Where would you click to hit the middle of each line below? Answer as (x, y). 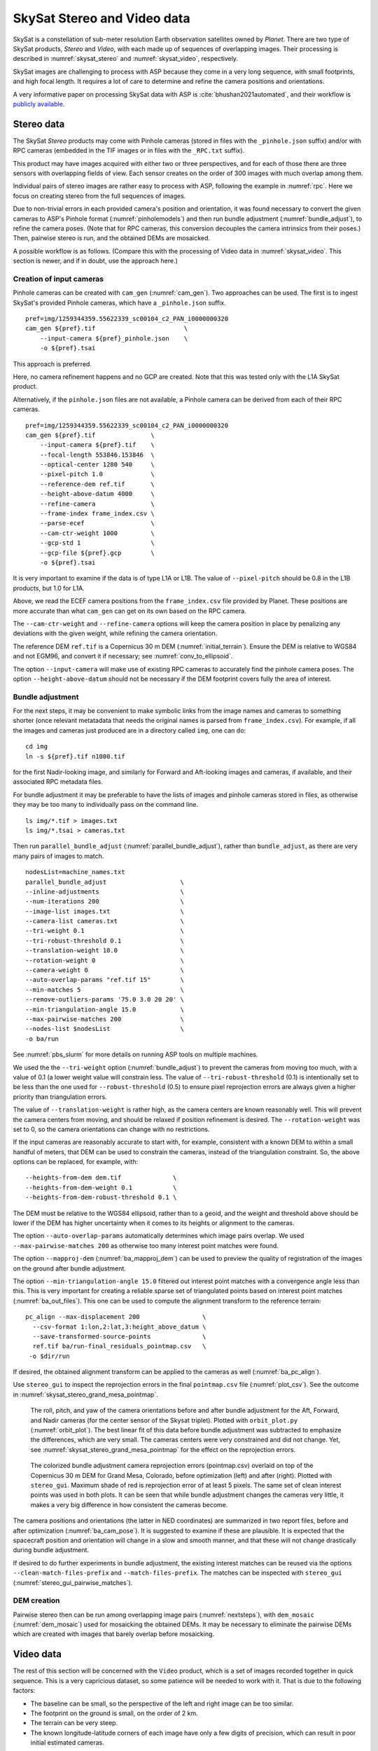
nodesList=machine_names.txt (75, 872)
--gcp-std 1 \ (97, 543)
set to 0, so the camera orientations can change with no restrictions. (111, 1129)
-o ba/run (42, 1039)
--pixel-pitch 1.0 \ (97, 474)
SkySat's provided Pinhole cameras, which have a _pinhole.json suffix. (120, 303)
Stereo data (39, 124)
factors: (24, 1691)
